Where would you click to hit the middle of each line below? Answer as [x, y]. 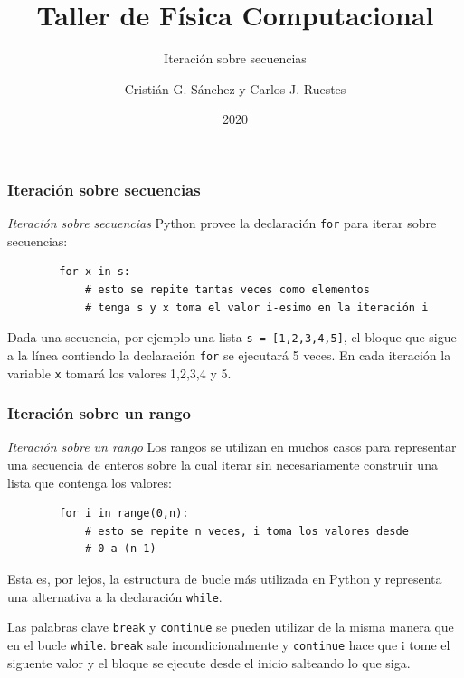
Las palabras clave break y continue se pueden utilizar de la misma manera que [231, 627]
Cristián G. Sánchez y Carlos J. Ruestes [235, 88]
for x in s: [95, 272]
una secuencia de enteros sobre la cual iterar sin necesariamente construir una [223, 465]
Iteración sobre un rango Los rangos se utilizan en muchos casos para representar [232, 447]
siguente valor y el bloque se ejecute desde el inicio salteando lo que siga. [209, 662]
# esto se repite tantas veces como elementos [227, 290]
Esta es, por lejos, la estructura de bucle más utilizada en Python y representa [225, 578]
